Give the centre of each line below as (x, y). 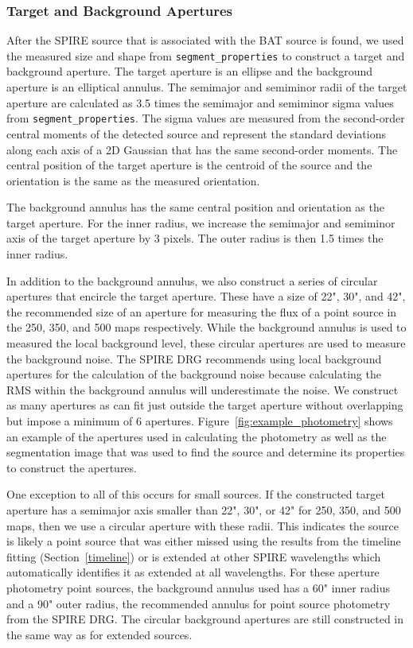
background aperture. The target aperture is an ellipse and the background (190, 71)
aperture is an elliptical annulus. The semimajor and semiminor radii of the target (207, 87)
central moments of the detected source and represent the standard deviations (196, 133)
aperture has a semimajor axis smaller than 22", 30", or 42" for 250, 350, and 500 (204, 509)
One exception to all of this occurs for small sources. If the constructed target (196, 494)
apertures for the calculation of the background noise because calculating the (194, 374)
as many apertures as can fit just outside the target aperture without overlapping (205, 405)
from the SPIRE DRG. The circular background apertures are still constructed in (205, 619)
